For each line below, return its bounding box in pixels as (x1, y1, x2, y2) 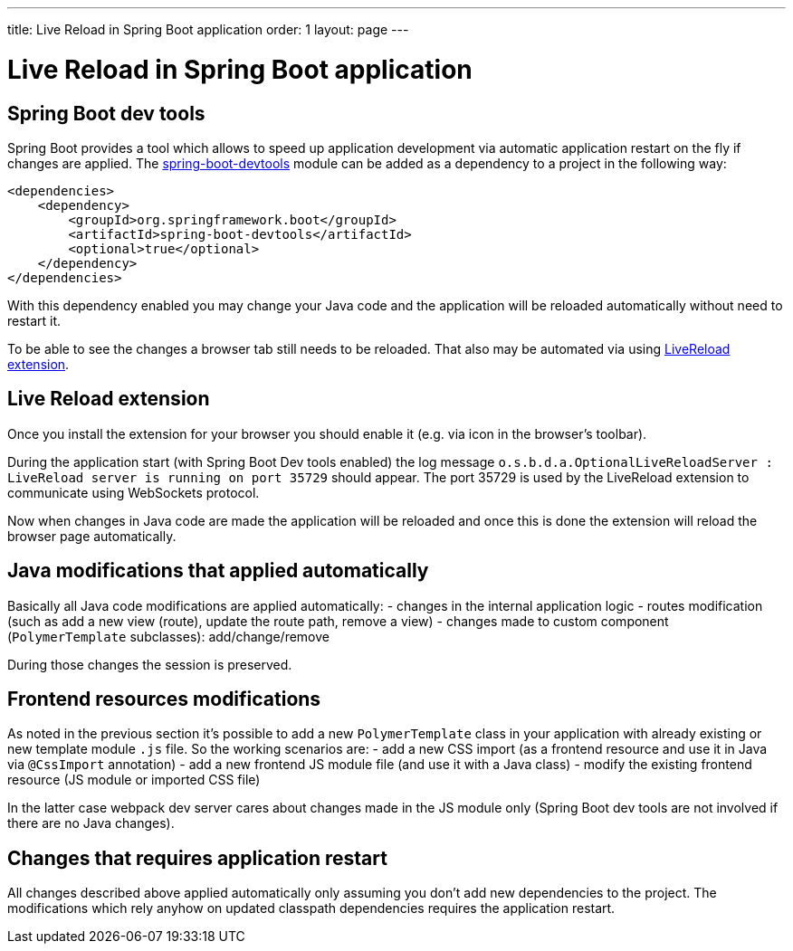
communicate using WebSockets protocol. (7, 484, 260, 500)
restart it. (7, 312, 62, 328)
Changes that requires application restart (7, 846, 387, 870)
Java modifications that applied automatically (7, 559, 429, 583)
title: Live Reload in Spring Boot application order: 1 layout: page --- (7, 22, 409, 37)
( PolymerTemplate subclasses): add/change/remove (7, 628, 330, 644)
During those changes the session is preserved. (7, 656, 292, 672)
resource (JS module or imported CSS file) (7, 772, 261, 788)
